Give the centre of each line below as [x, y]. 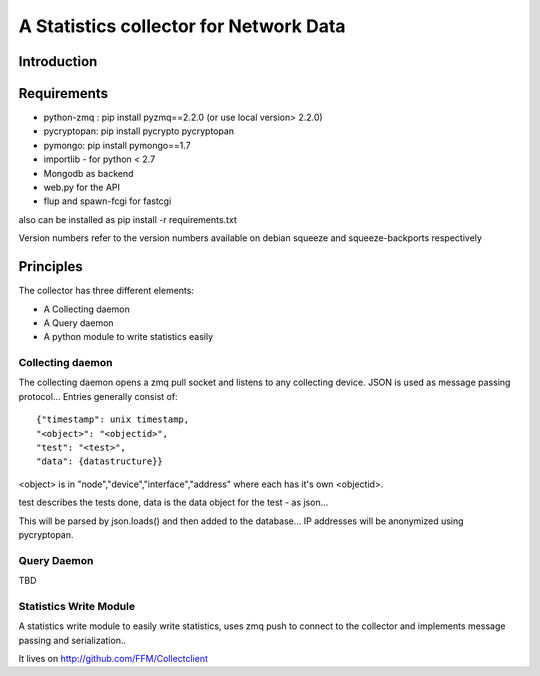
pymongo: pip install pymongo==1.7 [117, 145]
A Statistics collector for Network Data [182, 26]
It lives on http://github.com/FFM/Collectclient [113, 658]
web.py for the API [81, 187]
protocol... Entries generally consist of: [98, 396]
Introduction [58, 61]
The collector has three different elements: [106, 291]
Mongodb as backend [88, 173]
